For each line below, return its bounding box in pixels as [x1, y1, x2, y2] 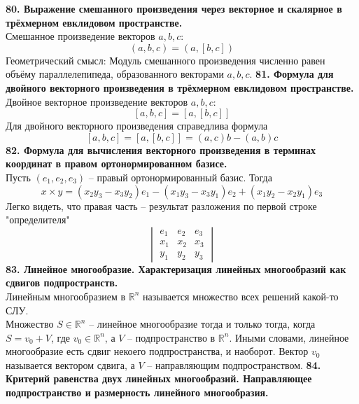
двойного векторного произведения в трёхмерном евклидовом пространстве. [6, 80, 354, 95]
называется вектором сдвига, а [6, 357, 135, 372]
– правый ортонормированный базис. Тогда [88, 169, 272, 184]
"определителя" [6, 212, 70, 227]
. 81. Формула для [249, 67, 334, 81]
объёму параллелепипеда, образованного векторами [6, 67, 224, 81]
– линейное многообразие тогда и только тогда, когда [89, 316, 316, 331]
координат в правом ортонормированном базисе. [6, 156, 227, 171]
